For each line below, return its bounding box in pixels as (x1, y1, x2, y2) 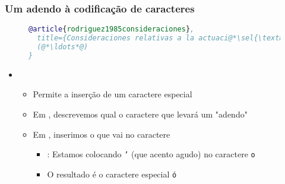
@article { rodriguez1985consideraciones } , (28, 25, 195, 34)
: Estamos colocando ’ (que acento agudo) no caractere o (47, 148, 255, 160)
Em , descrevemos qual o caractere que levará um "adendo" (33, 107, 248, 120)
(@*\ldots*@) (37, 42, 88, 51)
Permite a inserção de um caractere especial (33, 88, 192, 100)
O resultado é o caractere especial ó (47, 167, 177, 180)
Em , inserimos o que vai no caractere (33, 128, 170, 140)
